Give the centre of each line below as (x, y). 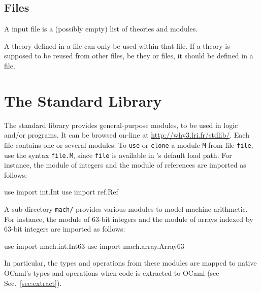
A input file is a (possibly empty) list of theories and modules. (101, 29)
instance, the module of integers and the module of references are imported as (125, 165)
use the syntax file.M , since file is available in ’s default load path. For (118, 155)
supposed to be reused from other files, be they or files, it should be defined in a (129, 56)
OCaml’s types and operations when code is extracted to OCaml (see (112, 273)
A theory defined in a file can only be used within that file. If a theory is (117, 45)
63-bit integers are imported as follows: (65, 229)
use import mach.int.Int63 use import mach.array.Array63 (94, 246)
